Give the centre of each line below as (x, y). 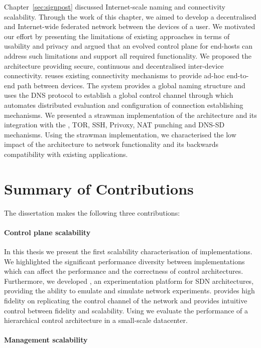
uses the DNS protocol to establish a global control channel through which (119, 95)
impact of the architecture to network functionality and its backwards (111, 144)
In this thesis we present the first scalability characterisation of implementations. (128, 251)
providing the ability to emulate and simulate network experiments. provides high (129, 291)
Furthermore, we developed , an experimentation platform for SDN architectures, (129, 281)
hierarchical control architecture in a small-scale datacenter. (96, 320)
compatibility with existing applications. (66, 154)
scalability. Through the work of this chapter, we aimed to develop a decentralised (130, 16)
